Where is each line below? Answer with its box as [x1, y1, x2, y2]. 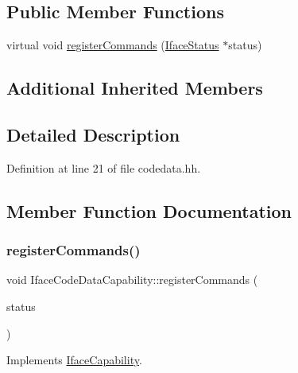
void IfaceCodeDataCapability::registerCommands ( [6, 271, 258, 288]
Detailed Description [6, 122, 180, 146]
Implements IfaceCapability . [6, 352, 142, 368]
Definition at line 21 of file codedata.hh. [6, 159, 201, 176]
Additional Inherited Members [6, 76, 263, 100]
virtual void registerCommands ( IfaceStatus [6, 37, 219, 53]
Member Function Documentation [6, 198, 292, 223]
